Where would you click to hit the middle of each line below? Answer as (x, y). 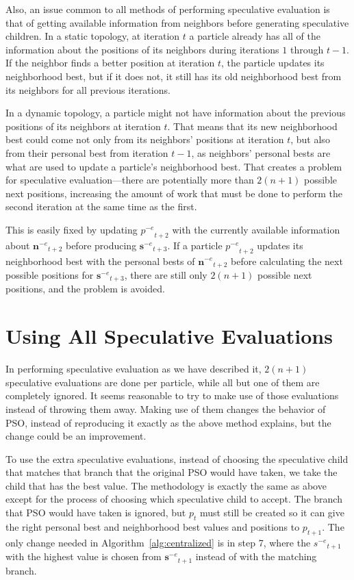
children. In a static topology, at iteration (93, 36)
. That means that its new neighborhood (252, 126)
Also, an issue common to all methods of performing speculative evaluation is (168, 9)
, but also (310, 139)
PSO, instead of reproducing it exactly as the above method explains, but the (168, 422)
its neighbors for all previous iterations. (88, 89)
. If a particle (195, 245)
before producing (101, 245)
